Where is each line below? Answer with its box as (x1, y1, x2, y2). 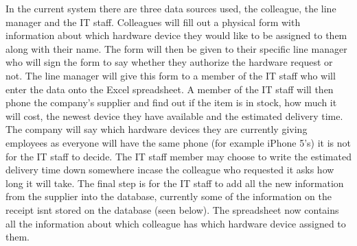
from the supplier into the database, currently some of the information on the (5, 189, 332, 204)
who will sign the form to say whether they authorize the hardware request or (5, 55, 333, 69)
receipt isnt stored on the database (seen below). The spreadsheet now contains (5, 202, 339, 217)
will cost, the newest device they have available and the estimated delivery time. (5, 108, 343, 123)
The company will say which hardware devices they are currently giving (5, 122, 308, 136)
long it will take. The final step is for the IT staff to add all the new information (5, 175, 344, 190)
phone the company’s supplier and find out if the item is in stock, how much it (5, 95, 337, 110)
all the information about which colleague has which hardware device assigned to (5, 216, 346, 230)
